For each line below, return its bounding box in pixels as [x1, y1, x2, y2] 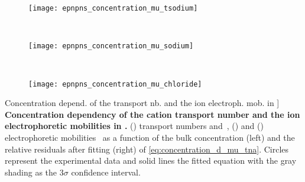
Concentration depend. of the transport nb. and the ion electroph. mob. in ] [5, 97, 280, 109]
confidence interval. [71, 166, 141, 178]
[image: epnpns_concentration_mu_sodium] [28, 42, 194, 51]
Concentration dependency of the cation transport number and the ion [5, 108, 300, 120]
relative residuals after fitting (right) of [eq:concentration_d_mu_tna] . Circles [5, 143, 289, 155]
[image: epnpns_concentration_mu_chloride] [28, 80, 202, 88]
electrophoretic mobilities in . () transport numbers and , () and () [5, 120, 264, 132]
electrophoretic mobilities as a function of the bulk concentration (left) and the [5, 131, 295, 143]
